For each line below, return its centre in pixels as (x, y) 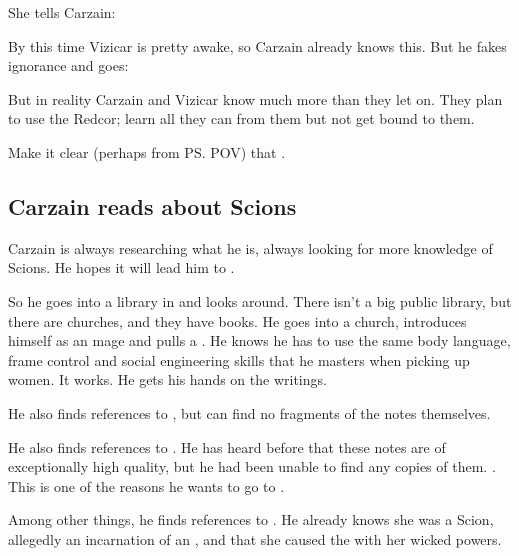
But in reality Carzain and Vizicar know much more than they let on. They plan (255, 98)
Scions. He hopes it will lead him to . (121, 267)
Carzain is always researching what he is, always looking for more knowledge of (250, 247)
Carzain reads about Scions (152, 205)
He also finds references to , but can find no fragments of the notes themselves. (249, 412)
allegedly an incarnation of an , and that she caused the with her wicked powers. (255, 538)
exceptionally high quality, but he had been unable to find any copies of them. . (252, 466)
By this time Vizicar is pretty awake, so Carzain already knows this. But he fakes (257, 45)
